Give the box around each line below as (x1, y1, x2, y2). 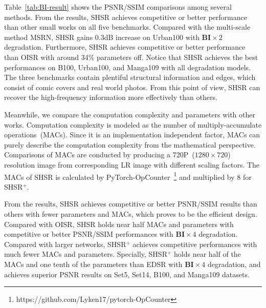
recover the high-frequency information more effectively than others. (4, 92, 217, 102)
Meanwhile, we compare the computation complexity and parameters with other (4, 109, 255, 119)
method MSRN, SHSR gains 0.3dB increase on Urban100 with (4, 31, 199, 42)
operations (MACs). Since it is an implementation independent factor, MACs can (4, 129, 260, 140)
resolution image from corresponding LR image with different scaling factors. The (4, 159, 260, 170)
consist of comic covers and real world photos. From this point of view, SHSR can (4, 81, 260, 92)
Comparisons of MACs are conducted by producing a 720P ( (4, 149, 195, 160)
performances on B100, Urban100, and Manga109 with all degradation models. (4, 61, 251, 72)
